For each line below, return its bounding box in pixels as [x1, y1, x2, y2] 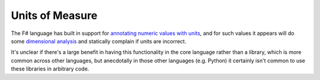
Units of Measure [11, 9, 98, 22]
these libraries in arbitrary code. [11, 65, 89, 72]
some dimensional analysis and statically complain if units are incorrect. [11, 37, 187, 44]
